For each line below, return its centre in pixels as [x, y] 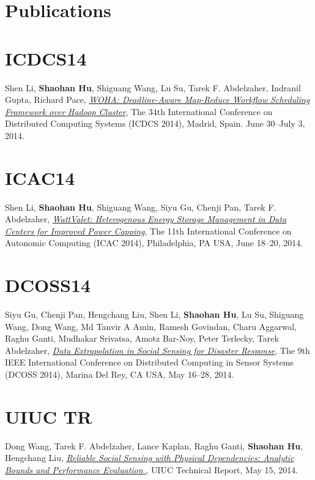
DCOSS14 [48, 285]
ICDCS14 [46, 58]
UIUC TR [49, 416]
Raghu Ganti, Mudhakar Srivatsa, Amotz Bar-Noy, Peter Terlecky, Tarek [142, 338]
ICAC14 [40, 177]
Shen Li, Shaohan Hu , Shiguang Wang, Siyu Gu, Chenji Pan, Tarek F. [141, 207]
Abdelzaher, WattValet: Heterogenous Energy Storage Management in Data [146, 219]
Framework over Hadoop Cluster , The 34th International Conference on [139, 111]
